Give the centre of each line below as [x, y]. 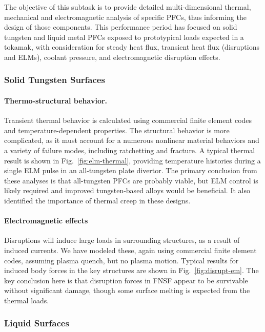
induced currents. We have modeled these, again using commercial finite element [130, 250]
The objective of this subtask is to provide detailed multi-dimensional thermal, [128, 7]
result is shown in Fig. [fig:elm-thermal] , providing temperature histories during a [132, 160]
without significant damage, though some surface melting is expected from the [127, 290]
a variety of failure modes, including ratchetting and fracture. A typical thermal [130, 150]
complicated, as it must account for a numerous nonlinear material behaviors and [132, 140]
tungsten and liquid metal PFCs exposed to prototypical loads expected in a [124, 37]
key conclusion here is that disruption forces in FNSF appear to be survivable [126, 280]
